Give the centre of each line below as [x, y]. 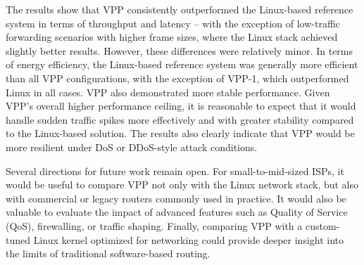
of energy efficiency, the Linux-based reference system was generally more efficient [182, 64]
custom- [322, 225]
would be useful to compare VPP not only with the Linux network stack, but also [182, 185]
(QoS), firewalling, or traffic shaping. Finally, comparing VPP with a [154, 225]
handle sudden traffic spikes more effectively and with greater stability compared [180, 119]
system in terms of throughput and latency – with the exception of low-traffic [173, 23]
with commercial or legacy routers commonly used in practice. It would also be [176, 198]
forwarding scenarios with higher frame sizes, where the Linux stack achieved [172, 37]
